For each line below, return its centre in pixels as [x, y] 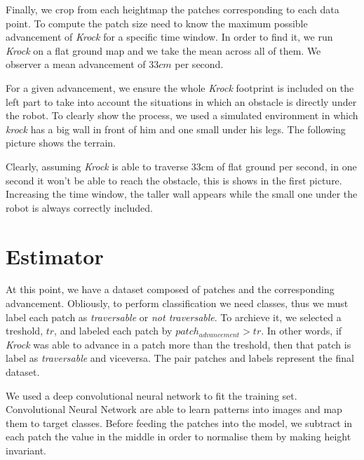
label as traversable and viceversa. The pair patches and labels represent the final [180, 358]
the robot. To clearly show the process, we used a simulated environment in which [182, 115]
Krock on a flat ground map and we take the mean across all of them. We [163, 50]
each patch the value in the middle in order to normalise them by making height [178, 437]
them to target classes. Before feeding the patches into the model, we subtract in [179, 422]
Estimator [55, 256]
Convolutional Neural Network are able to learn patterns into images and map [174, 409]
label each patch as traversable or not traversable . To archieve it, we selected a [174, 317]
